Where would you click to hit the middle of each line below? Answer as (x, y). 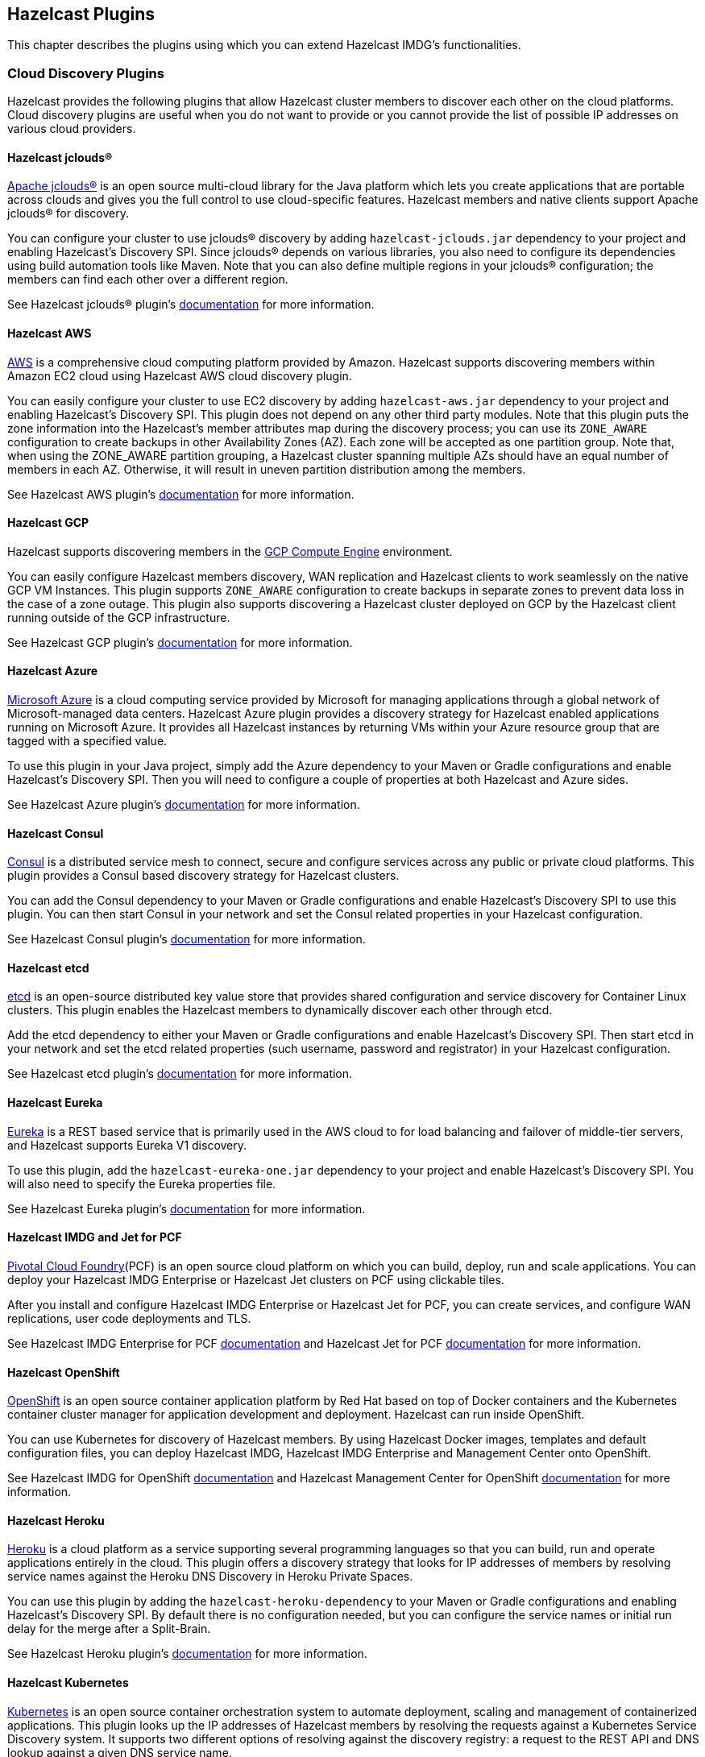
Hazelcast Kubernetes (68, 1682)
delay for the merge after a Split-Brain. (109, 1629)
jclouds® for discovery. (68, 213)
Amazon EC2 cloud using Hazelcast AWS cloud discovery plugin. (180, 375)
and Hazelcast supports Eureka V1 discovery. (127, 1145)
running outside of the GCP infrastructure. (119, 617)
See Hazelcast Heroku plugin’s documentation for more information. (187, 1654)
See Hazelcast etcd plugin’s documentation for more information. (180, 1074)
